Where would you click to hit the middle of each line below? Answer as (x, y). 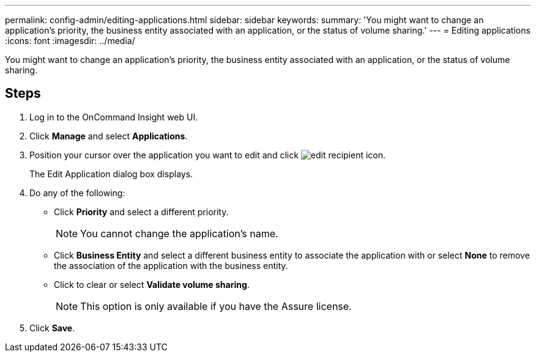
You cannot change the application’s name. (179, 233)
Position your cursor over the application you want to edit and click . (208, 155)
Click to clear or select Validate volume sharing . (152, 284)
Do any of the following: (77, 193)
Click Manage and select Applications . (109, 136)
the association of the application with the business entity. (171, 265)
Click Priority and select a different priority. (141, 212)
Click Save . (52, 328)
